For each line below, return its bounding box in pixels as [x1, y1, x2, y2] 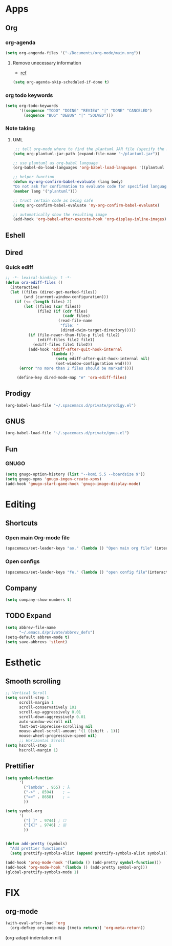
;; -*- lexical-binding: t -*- [5, 275, 72, 281]
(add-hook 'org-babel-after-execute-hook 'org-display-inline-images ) [12, 217, 167, 222]
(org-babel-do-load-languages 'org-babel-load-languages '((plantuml [12, 165, 165, 171]
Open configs [5, 558, 40, 565]
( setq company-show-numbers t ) [5, 597, 72, 602]
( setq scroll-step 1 [5, 695, 50, 701]
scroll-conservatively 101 [18, 705, 77, 710]
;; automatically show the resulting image [12, 212, 107, 217]
